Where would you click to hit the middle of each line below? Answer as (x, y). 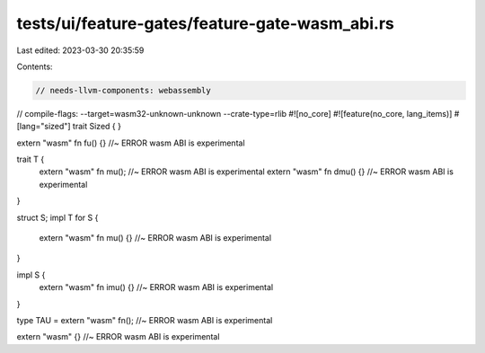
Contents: (35, 66)
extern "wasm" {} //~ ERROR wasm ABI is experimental (118, 337)
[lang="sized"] (44, 127)
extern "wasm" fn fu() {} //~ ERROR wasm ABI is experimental (131, 143)
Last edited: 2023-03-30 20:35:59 (80, 50)
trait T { (31, 159)
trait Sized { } (97, 127)
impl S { (31, 275)
